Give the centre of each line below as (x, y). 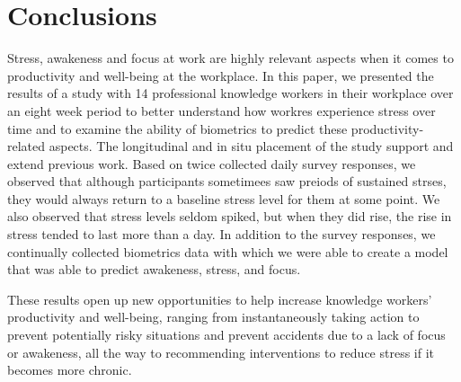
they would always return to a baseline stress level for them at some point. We (224, 198)
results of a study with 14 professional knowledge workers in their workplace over (230, 93)
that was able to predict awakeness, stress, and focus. (154, 269)
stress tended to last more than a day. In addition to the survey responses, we (222, 234)
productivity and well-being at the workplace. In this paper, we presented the (221, 75)
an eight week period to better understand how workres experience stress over (222, 110)
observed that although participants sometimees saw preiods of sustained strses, (227, 181)
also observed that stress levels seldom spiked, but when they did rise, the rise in (230, 216)
